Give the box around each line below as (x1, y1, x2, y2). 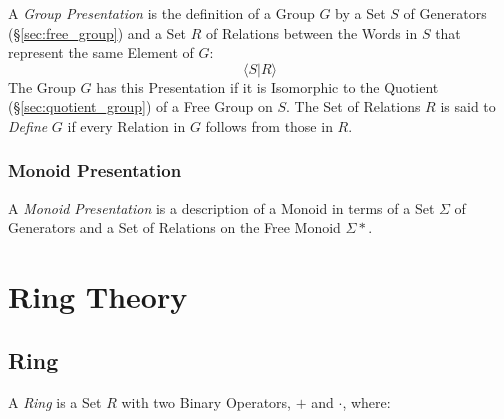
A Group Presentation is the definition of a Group (8, 3, 315, 23)
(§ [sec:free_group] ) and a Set (8, 22, 187, 43)
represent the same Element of (8, 42, 194, 63)
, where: (342, 391, 391, 412)
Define (8, 115, 48, 136)
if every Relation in (67, 115, 186, 136)
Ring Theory (8, 276, 188, 317)
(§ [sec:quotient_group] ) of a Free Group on (8, 96, 273, 117)
